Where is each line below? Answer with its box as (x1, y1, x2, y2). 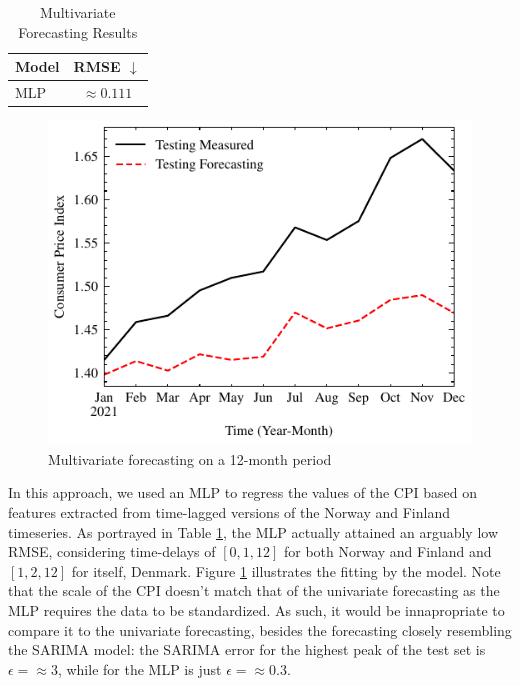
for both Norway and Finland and (283, 541, 492, 562)
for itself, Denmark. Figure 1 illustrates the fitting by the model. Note (71, 560, 501, 581)
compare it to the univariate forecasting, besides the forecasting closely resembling (8, 619, 512, 640)
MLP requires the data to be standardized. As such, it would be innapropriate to (8, 599, 505, 620)
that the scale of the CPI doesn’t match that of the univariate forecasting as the (8, 580, 500, 601)
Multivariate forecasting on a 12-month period (48, 448, 332, 469)
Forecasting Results (18, 21, 138, 42)
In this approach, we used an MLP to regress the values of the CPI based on (8, 482, 477, 503)
